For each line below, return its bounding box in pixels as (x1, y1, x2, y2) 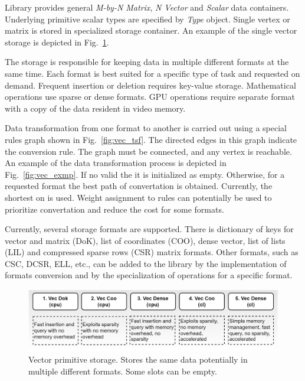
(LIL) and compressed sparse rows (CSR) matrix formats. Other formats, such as (5, 246, 299, 258)
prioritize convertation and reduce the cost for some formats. (5, 203, 224, 215)
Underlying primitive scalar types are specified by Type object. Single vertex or (5, 12, 290, 25)
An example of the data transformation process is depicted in (5, 157, 227, 169)
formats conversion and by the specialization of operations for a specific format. (5, 269, 293, 281)
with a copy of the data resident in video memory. (5, 102, 186, 114)
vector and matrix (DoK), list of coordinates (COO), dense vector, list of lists (5, 234, 286, 246)
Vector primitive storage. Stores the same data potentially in (28, 353, 248, 366)
